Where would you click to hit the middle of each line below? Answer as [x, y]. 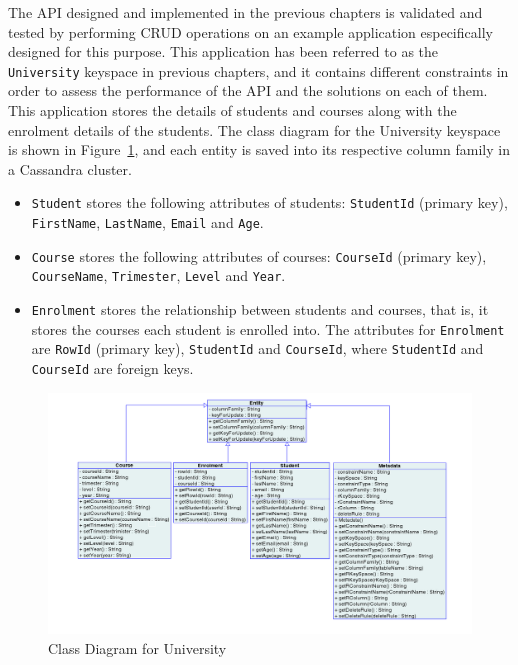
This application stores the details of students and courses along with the [232, 110]
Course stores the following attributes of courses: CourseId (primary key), [259, 255]
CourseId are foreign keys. [112, 368]
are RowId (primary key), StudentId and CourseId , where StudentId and [257, 348]
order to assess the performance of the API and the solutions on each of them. [248, 90]
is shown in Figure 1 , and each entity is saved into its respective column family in [259, 149]
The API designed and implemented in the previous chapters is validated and [245, 12]
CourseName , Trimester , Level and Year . [158, 275]
